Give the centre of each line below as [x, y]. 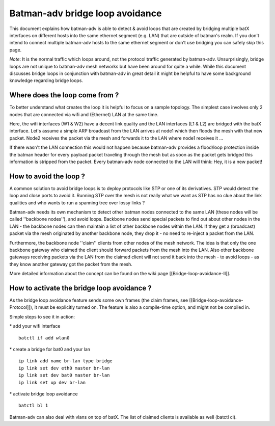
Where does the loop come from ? [64, 95]
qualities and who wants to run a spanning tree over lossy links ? [77, 203]
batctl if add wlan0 [44, 338]
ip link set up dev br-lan [52, 382]
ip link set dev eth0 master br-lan [64, 368]
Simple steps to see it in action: [42, 316]
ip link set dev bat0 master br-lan [64, 375]
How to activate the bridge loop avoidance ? [81, 288]
